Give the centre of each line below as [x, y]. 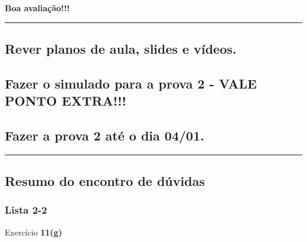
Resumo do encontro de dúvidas [105, 181]
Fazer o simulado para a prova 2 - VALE [131, 83]
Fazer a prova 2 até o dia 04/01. [104, 135]
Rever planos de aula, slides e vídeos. [121, 48]
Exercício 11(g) [34, 232]
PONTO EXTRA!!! [66, 101]
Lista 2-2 [26, 210]
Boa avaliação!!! [37, 8]
